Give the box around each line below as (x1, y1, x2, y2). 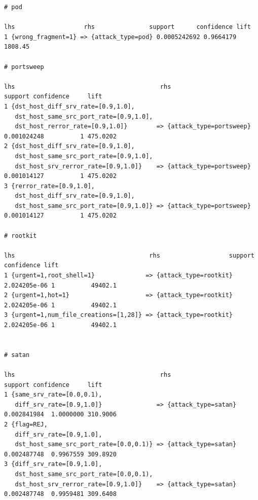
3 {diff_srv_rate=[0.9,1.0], (4, 460, 102, 468)
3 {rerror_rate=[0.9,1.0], (4, 182, 95, 190)
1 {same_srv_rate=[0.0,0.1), (4, 391, 102, 399)
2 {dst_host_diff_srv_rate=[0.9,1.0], (4, 142, 135, 150)
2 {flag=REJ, (4, 420, 48, 428)
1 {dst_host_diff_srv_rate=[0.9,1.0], (4, 102, 135, 110)
